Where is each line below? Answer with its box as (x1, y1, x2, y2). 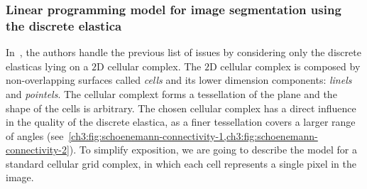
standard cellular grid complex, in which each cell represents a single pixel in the (6, 156, 356, 171)
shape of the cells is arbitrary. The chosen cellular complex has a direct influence (6, 100, 356, 115)
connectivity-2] (6, 142, 70, 157)
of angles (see (6, 128, 64, 143)
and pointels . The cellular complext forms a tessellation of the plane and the (6, 86, 337, 101)
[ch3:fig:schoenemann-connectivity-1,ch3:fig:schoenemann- (68, 128, 318, 143)
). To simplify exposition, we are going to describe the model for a (69, 142, 358, 157)
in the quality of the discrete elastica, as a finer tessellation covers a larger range (6, 114, 356, 129)
